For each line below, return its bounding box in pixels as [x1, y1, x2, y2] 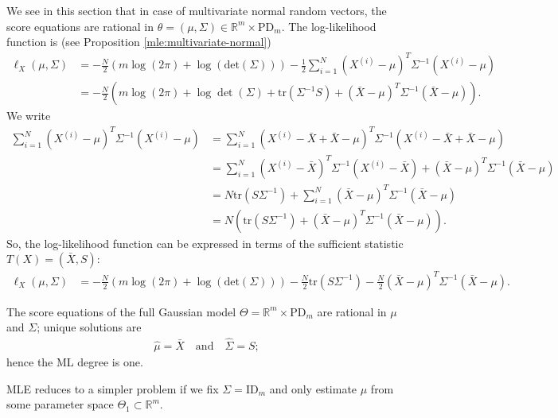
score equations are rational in [6, 17, 154, 34]
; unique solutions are [37, 319, 142, 335]
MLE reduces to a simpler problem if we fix [6, 380, 219, 397]
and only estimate [269, 380, 357, 397]
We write [6, 107, 51, 124]
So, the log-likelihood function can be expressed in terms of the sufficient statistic [6, 234, 404, 251]
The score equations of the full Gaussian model [6, 303, 236, 319]
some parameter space [6, 396, 114, 412]
